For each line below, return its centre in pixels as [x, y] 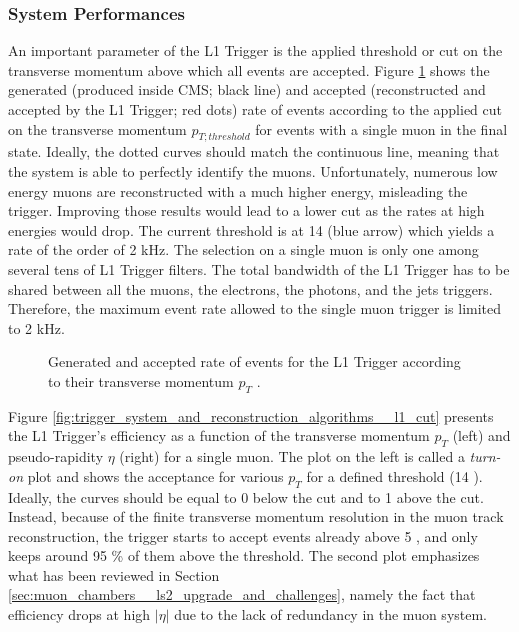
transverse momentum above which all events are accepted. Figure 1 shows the [249, 69]
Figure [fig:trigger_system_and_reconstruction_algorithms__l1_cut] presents [251, 415]
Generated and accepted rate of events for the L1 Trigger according [254, 361]
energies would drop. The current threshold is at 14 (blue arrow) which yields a [251, 229]
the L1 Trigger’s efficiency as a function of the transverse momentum [219, 435]
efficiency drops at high [79, 614]
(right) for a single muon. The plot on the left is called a [292, 456]
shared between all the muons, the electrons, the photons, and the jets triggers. [250, 288]
